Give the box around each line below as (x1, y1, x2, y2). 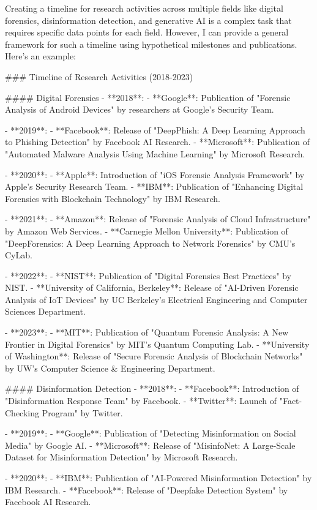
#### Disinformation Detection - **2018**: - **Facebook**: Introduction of (5, 382, 299, 395)
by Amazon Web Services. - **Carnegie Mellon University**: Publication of (5, 224, 288, 237)
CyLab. (5, 249, 32, 261)
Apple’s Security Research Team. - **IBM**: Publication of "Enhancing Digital (5, 180, 304, 193)
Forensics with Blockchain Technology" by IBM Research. (5, 192, 221, 204)
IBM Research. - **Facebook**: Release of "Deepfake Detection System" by (5, 483, 288, 496)
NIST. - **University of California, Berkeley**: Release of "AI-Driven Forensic (5, 281, 299, 294)
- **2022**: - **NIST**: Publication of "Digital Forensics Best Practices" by (5, 269, 291, 282)
